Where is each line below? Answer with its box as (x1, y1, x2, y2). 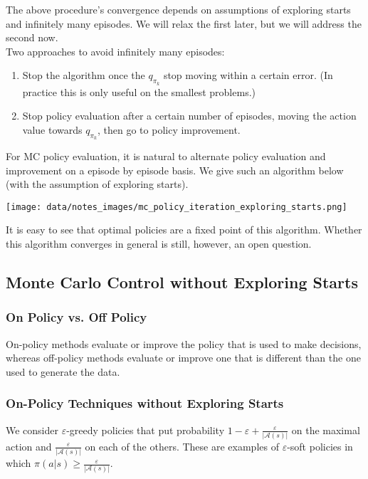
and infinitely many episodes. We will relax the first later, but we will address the (6, 16, 362, 31)
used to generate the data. (6, 364, 120, 379)
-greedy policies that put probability (66, 422, 225, 437)
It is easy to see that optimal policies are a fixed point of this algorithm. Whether (6, 222, 362, 237)
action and (6, 438, 52, 453)
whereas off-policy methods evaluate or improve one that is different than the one (6, 350, 361, 365)
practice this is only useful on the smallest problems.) (22, 84, 256, 99)
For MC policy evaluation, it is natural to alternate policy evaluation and (6, 148, 326, 163)
